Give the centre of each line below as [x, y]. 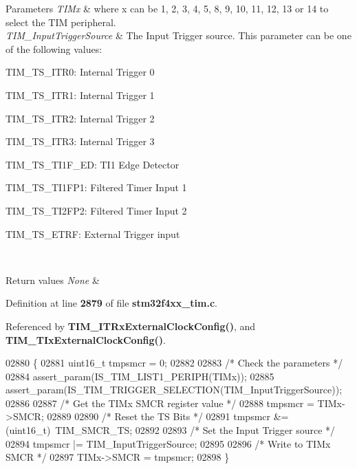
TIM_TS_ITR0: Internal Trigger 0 [80, 72]
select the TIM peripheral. [61, 22]
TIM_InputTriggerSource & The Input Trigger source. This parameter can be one [178, 35]
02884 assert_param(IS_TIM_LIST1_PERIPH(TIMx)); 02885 [140, 376]
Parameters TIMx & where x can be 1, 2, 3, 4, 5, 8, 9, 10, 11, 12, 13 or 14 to [167, 8]
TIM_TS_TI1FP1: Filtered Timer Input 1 [96, 187]
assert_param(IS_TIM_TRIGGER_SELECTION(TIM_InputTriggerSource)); [174, 390]
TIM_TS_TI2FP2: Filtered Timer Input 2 [96, 210]
